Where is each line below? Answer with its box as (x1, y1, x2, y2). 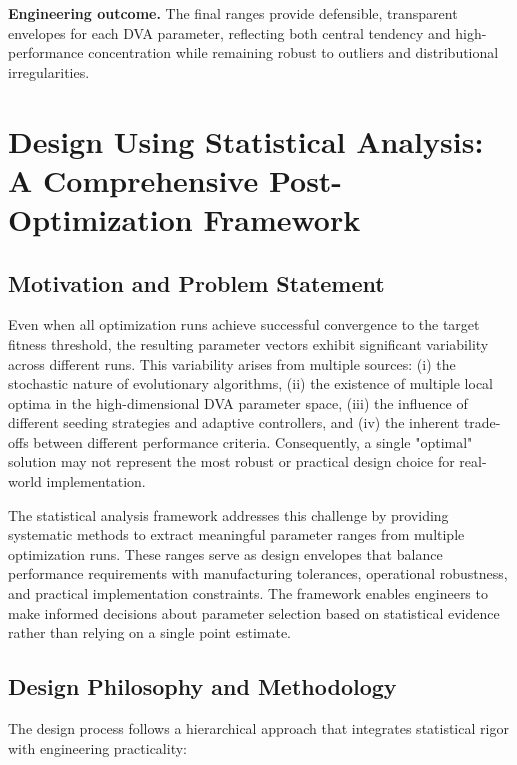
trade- (463, 412, 501, 433)
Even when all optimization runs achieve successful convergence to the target (8, 314, 480, 335)
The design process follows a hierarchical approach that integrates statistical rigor (8, 718, 509, 739)
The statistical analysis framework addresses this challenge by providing (8, 504, 449, 525)
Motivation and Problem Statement (8, 267, 385, 298)
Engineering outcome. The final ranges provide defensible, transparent (8, 3, 458, 23)
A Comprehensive (8, 159, 259, 200)
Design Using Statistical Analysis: (8, 120, 484, 161)
